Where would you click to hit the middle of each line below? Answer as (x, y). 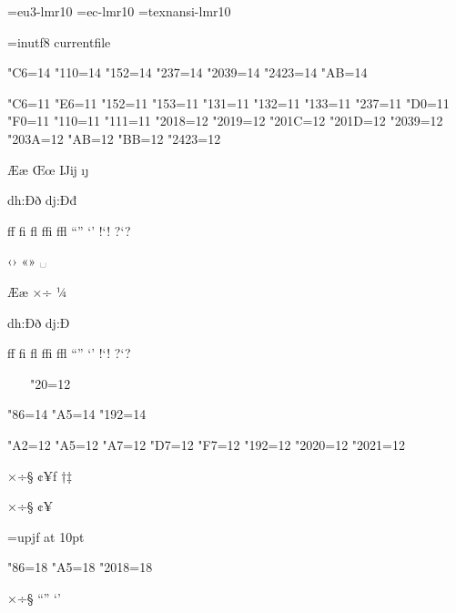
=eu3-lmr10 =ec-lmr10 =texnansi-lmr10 (119, 11)
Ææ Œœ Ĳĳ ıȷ (48, 169)
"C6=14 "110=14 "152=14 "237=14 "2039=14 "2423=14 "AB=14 (187, 72)
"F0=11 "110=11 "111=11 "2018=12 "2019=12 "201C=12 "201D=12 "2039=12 (225, 121)
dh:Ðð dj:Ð (39, 322)
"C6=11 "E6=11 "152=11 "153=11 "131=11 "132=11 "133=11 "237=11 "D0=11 (228, 102)
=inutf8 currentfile (59, 41)
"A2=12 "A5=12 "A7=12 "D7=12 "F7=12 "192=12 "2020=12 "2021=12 (206, 444)
